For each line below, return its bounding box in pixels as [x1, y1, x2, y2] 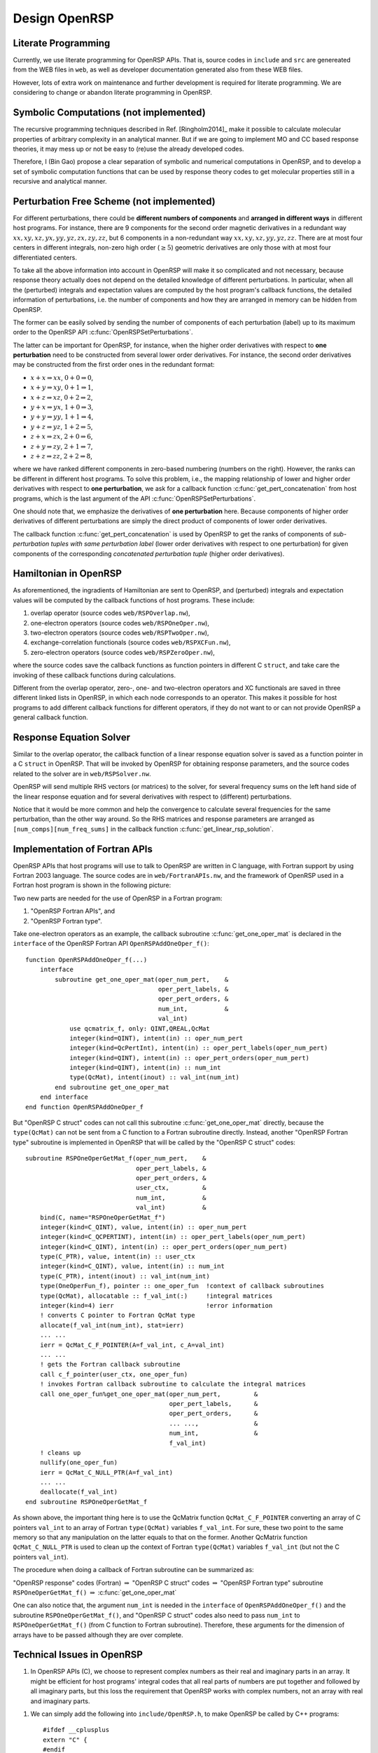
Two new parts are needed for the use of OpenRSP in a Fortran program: [13, 894, 223, 902]
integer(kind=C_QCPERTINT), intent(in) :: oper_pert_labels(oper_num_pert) [39, 1233, 306, 1241]
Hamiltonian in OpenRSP [13, 568, 122, 580]
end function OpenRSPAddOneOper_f [25, 1103, 143, 1111]
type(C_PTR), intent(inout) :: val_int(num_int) [39, 1272, 210, 1280]
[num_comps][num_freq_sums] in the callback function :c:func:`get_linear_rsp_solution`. [13, 825, 274, 833]
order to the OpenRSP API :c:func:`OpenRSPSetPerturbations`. [13, 328, 193, 337]
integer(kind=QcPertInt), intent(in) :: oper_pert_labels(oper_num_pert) [69, 1044, 328, 1052]
